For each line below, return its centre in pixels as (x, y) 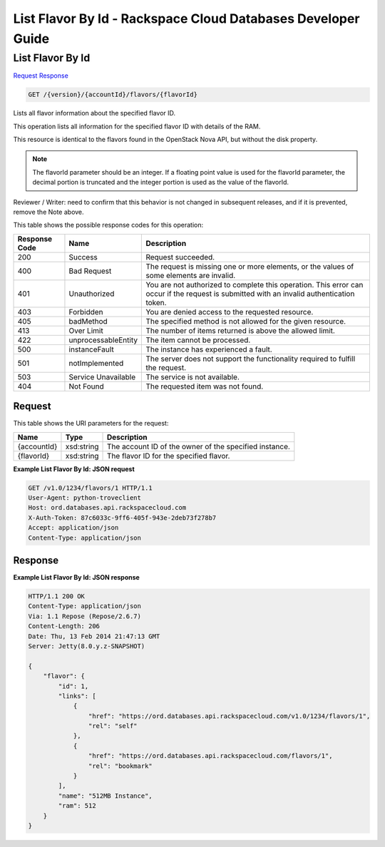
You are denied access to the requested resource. (230, 312)
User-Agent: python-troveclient (85, 498)
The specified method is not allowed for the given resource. (246, 321)
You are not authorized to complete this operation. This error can (255, 284)
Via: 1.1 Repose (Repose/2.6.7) (85, 616)
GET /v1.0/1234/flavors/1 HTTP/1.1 (90, 488)
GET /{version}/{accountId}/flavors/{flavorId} (113, 95)
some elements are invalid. (191, 275)
